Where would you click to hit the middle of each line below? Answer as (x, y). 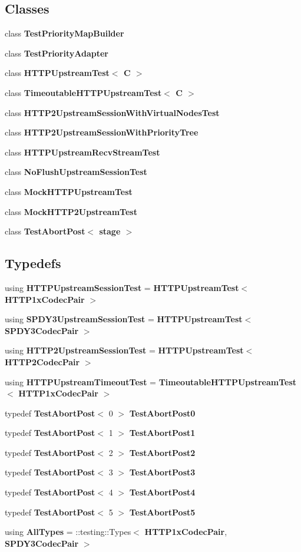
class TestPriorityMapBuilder (64, 33)
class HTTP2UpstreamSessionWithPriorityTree (102, 132)
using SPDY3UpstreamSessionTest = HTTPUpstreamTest (124, 319)
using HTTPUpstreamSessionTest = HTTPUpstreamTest (122, 287)
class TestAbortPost (45, 231)
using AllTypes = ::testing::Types (68, 532)
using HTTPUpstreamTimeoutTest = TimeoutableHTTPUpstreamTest (151, 381)
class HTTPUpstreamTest (57, 73)
